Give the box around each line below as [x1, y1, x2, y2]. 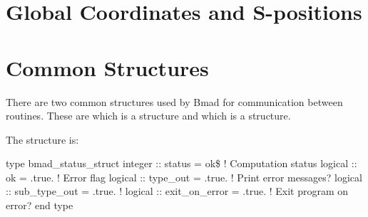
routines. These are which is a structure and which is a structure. [6, 108, 291, 123]
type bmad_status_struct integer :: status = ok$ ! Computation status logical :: [6, 156, 357, 171]
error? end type [6, 198, 73, 213]
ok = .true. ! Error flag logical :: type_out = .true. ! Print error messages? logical [6, 169, 362, 184]
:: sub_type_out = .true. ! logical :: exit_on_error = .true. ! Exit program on [6, 184, 349, 199]
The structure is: [6, 132, 79, 147]
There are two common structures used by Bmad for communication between [6, 94, 343, 109]
